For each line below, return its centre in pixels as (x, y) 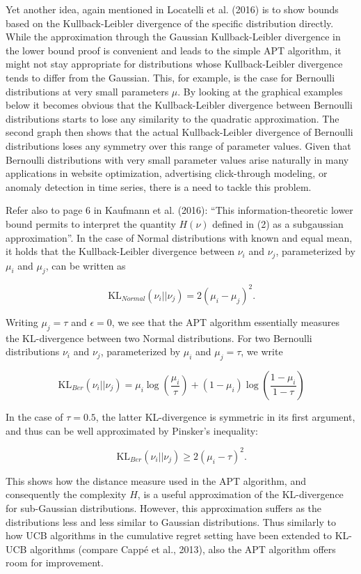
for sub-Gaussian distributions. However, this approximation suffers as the (164, 507)
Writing (22, 321)
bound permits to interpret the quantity (91, 223)
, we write (262, 351)
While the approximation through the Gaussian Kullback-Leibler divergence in (173, 37)
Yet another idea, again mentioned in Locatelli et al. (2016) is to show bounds (172, 9)
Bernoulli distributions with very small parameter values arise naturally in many (177, 159)
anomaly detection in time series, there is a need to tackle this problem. (159, 186)
